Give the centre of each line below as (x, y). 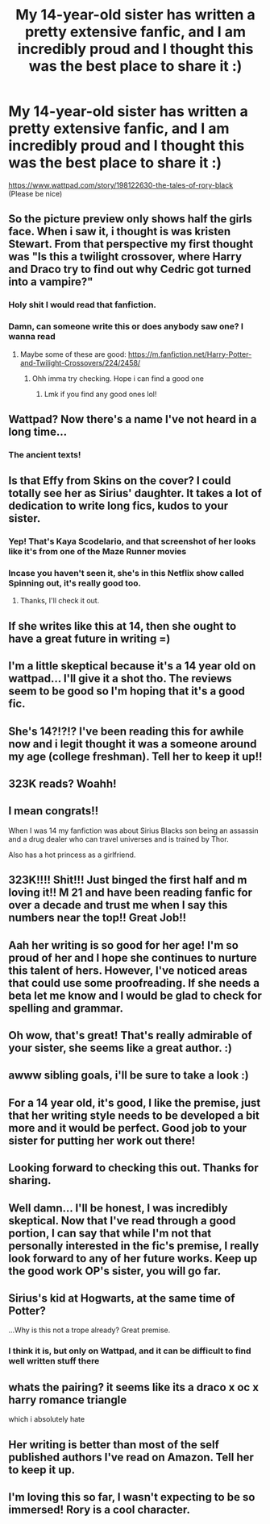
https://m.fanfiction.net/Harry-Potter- (190, 354)
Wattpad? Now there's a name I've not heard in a (133, 419)
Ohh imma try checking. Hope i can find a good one (118, 378)
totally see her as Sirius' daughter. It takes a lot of (135, 493)
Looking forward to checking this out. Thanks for (134, 1168)
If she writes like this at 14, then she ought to (123, 626)
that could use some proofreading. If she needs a (134, 983)
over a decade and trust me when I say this (118, 905)
